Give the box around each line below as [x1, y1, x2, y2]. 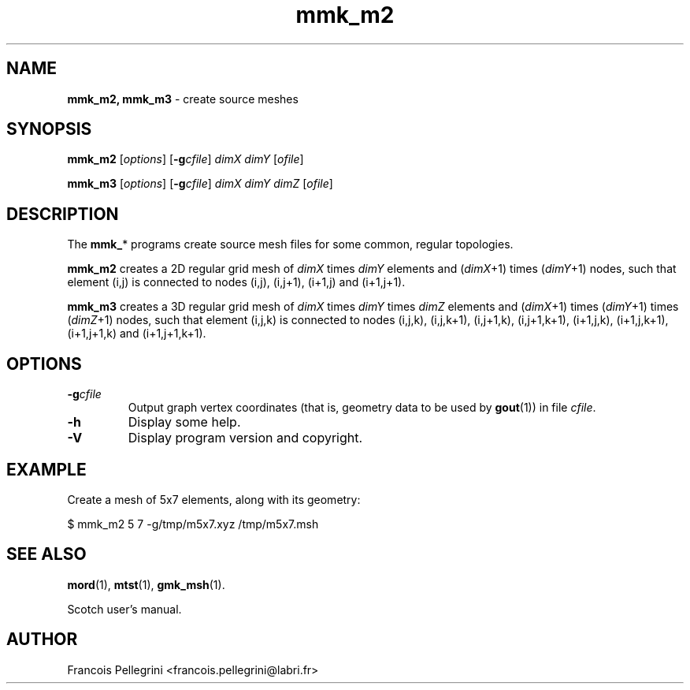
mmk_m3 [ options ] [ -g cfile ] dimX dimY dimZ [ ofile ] [67, 177, 333, 191]
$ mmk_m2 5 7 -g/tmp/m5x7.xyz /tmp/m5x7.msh [67, 517, 319, 531]
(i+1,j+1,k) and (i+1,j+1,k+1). [67, 326, 206, 341]
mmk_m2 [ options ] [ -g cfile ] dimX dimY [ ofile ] [67, 152, 304, 166]
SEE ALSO [6, 544, 87, 565]
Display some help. [128, 414, 241, 431]
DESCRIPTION [6, 203, 119, 224]
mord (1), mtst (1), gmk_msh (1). [67, 577, 225, 591]
